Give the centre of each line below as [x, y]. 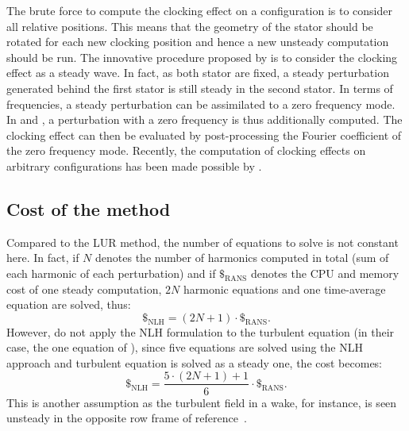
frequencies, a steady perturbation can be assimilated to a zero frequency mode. [201, 104]
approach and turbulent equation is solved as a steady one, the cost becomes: [195, 362]
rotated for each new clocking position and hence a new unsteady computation [198, 42]
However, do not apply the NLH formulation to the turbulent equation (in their [201, 331]
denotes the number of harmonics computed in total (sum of [242, 258]
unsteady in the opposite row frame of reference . [127, 418]
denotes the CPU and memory [325, 273]
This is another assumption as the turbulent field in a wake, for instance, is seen [202, 402]
